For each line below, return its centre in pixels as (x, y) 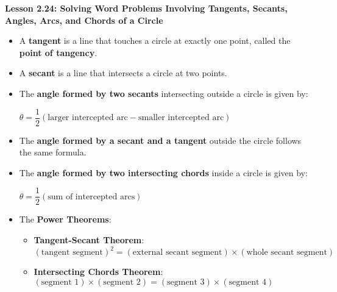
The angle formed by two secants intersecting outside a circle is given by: (164, 93)
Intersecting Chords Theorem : (98, 272)
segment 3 (186, 282)
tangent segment (72, 253)
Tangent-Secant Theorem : (89, 240)
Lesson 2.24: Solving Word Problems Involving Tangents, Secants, (146, 8)
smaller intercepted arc (181, 118)
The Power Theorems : (65, 219)
